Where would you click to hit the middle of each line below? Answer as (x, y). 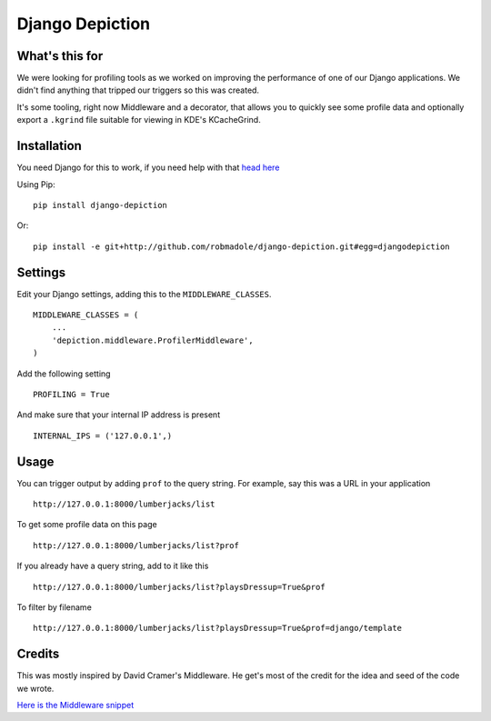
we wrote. (35, 688)
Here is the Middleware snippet (75, 706)
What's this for (60, 56)
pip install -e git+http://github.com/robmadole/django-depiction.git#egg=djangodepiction (241, 246)
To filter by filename (55, 607)
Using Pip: (36, 184)
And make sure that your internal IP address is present (119, 415)
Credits (38, 654)
